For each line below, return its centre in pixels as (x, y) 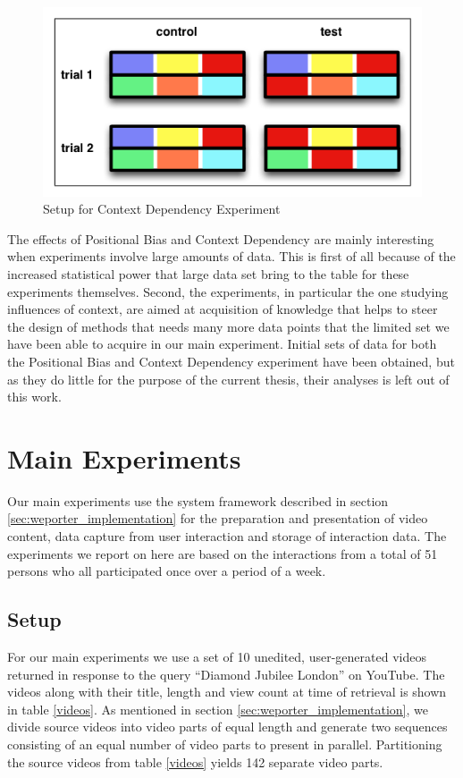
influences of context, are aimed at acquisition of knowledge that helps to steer (223, 309)
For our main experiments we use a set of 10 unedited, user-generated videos (217, 656)
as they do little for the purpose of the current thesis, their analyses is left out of (228, 379)
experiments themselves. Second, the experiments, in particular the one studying (228, 291)
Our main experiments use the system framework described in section (198, 500)
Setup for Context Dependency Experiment (162, 209)
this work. (34, 397)
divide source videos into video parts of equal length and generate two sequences (227, 727)
